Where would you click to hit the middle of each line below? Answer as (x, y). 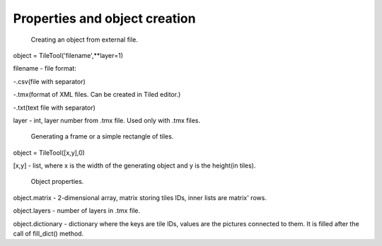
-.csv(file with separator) (50, 81)
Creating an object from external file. (84, 40)
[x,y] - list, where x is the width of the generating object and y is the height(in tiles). (134, 165)
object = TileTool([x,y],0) (49, 153)
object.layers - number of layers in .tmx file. (77, 211)
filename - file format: (45, 69)
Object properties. (57, 182)
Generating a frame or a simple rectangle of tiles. (102, 136)
